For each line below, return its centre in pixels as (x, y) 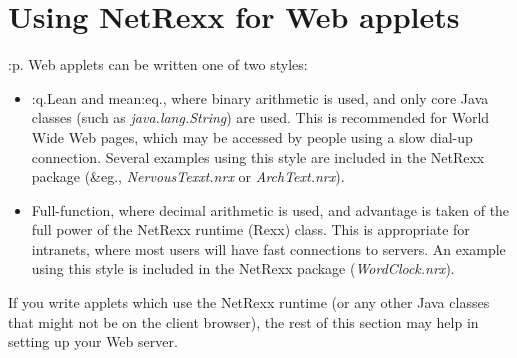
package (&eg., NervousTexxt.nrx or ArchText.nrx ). (188, 176)
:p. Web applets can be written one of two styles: (158, 64)
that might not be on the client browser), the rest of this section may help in (243, 321)
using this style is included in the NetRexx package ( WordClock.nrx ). (243, 268)
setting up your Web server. (93, 341)
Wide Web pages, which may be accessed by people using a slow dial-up (252, 136)
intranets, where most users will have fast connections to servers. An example (268, 248)
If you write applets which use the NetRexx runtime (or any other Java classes (249, 302)
